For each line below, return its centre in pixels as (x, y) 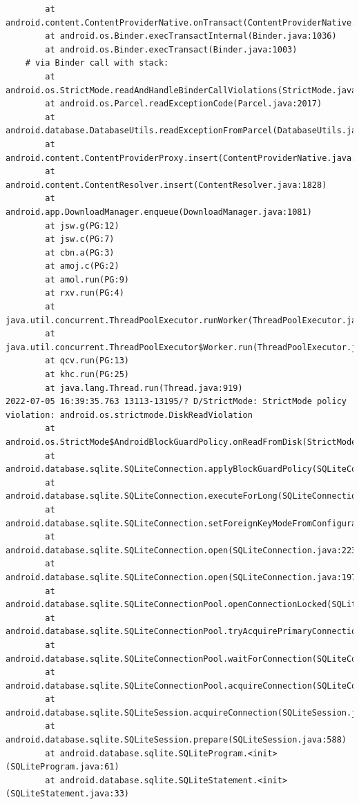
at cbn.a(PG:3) (80, 252)
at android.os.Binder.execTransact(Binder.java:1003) (171, 49)
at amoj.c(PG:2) (82, 266)
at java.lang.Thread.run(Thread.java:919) (144, 388)
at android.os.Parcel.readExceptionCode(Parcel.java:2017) (184, 104)
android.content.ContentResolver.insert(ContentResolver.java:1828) (166, 185)
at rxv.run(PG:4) (85, 293)
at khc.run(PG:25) (87, 375)
